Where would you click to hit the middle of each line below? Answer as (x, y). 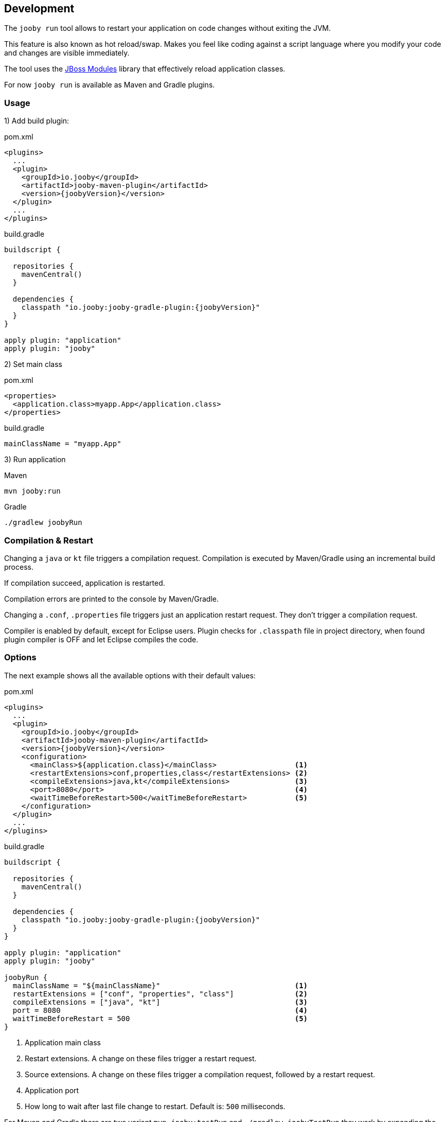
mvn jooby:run (32, 491)
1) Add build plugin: (37, 121)
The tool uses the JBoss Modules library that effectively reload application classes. (145, 69)
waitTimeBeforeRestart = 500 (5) (160, 1018)
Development (39, 8)
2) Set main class (33, 364)
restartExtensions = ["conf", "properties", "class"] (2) (160, 994)
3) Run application (35, 460)
